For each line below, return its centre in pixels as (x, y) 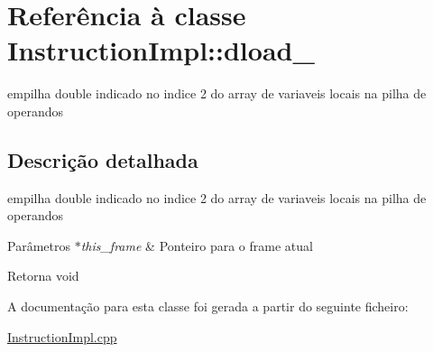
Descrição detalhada (103, 159)
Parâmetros (39, 245)
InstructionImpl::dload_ (161, 50)
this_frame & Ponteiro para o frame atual (197, 245)
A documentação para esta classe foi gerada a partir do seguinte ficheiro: (208, 306)
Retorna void (43, 276)
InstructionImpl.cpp (62, 336)
